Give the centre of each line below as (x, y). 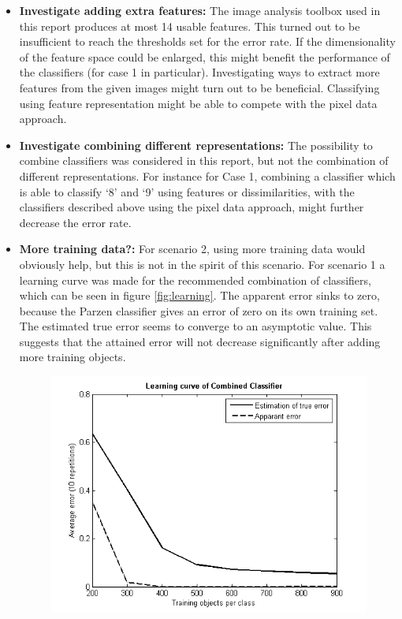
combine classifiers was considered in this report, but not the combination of (204, 160)
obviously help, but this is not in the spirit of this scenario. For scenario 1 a (202, 264)
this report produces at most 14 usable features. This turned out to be (190, 26)
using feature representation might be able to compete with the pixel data (198, 103)
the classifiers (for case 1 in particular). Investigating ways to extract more (199, 72)
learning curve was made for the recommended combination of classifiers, (195, 280)
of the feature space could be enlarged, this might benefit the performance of (205, 56)
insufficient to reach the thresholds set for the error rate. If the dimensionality (207, 41)
